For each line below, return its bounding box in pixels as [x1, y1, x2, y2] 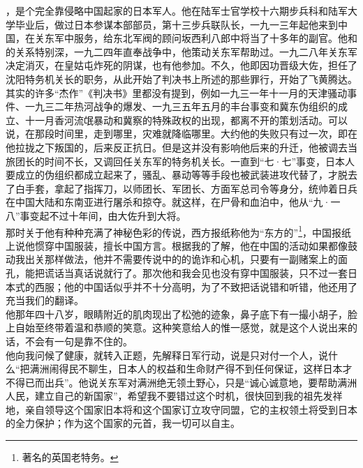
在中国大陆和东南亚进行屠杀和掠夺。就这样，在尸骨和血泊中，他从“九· [6, 195, 331, 209]
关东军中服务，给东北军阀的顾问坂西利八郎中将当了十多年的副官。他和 [34, 31, 357, 45]
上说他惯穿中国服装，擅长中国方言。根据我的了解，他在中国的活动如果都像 [6, 238, 348, 252]
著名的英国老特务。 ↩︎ [22, 450, 119, 465]
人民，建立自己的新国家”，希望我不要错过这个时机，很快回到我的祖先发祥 [6, 388, 343, 403]
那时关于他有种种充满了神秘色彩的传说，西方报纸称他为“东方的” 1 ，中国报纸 [6, 222, 352, 239]
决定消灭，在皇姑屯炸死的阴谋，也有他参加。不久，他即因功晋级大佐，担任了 [6, 58, 357, 73]
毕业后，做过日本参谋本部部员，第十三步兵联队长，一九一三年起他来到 [15, 17, 338, 31]
